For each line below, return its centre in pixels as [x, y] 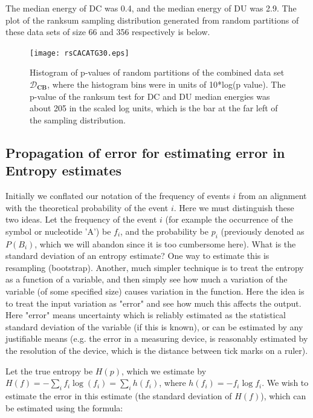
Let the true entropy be [49, 371]
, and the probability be [164, 231]
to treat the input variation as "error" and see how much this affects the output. [153, 303]
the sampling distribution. [78, 119]
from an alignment [273, 195]
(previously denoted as [263, 231]
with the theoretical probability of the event [87, 207]
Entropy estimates [64, 170]
